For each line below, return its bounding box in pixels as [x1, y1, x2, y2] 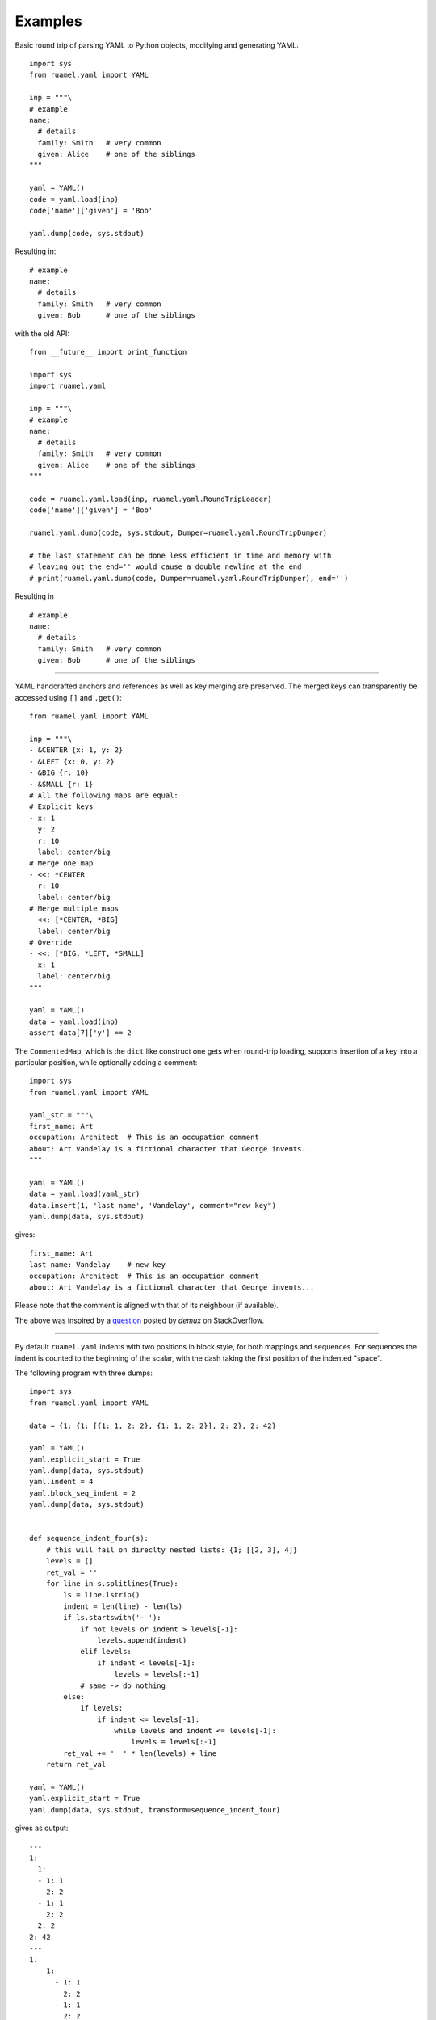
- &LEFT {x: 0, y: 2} [29, 756, 115, 766]
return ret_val [45, 1760, 107, 1770]
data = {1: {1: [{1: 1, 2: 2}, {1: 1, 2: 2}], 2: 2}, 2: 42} [29, 1420, 276, 1430]
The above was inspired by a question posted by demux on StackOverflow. [15, 1315, 265, 1325]
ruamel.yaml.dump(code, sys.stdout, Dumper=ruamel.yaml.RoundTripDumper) [29, 528, 328, 537]
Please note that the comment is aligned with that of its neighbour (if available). [15, 1301, 279, 1311]
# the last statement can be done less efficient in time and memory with [29, 550, 332, 560]
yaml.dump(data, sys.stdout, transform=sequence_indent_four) [29, 1805, 281, 1814]
